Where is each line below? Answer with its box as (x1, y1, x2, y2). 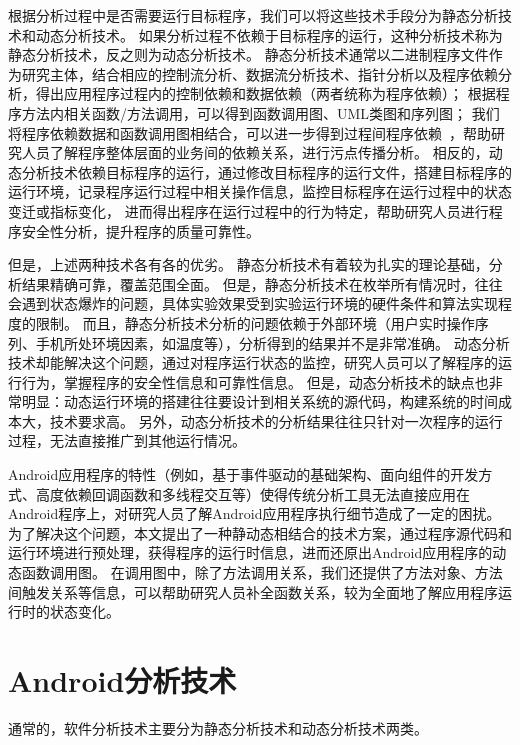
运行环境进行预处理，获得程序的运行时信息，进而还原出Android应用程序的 (8, 542, 493, 563)
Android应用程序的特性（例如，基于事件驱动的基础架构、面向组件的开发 (8, 464, 479, 485)
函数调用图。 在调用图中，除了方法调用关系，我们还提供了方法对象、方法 (21, 562, 503, 583)
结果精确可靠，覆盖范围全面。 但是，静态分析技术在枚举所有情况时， (21, 273, 475, 294)
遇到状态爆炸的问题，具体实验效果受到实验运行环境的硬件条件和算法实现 (21, 293, 498, 314)
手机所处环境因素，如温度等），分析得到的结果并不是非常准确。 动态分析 (35, 332, 510, 353)
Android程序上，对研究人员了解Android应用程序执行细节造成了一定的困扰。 (8, 503, 501, 524)
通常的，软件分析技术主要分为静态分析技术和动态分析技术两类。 (8, 717, 428, 738)
